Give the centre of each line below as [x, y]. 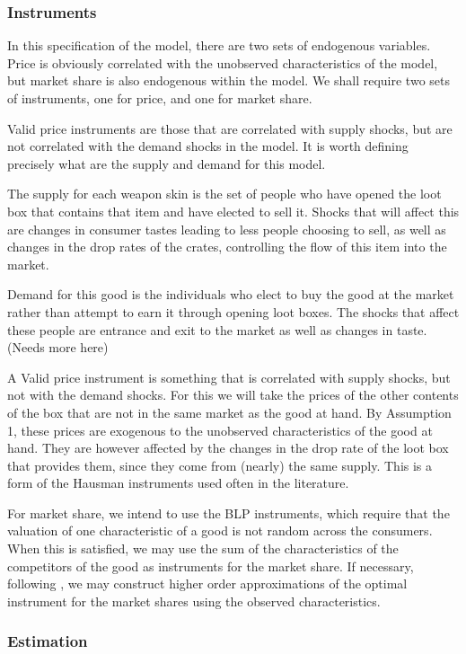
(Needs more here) [58, 347]
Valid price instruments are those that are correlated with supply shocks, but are [230, 128]
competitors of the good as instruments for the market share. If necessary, [211, 566]
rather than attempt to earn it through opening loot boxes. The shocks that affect [233, 311]
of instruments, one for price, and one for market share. [160, 98]
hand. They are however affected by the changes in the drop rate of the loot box [228, 448]
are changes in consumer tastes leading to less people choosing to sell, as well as [227, 229]
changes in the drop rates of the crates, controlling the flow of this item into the [227, 247]
